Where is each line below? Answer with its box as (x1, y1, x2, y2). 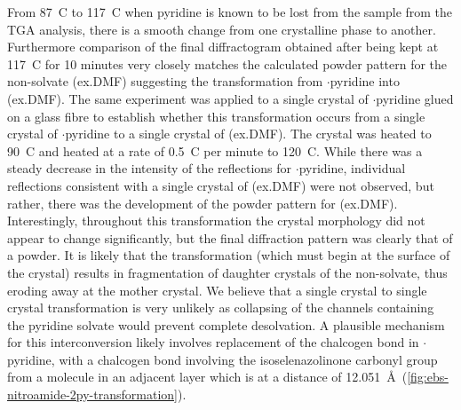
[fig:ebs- (407, 367, 449, 386)
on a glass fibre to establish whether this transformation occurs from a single (7, 106, 425, 125)
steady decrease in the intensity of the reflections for (7, 159, 292, 177)
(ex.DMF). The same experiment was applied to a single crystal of (7, 89, 369, 107)
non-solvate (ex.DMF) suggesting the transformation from (7, 72, 323, 91)
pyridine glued (376, 89, 454, 107)
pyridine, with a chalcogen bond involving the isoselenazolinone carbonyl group (7, 350, 438, 368)
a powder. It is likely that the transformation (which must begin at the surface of (7, 246, 450, 264)
